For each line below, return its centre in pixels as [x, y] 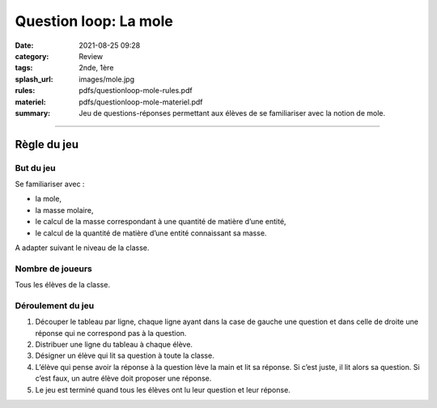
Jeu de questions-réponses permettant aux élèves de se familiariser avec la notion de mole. [232, 113]
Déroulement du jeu [55, 305]
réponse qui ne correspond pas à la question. [111, 333]
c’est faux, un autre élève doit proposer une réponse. [123, 378]
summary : [33, 113]
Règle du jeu [47, 144]
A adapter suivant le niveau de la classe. [82, 248]
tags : [24, 68]
